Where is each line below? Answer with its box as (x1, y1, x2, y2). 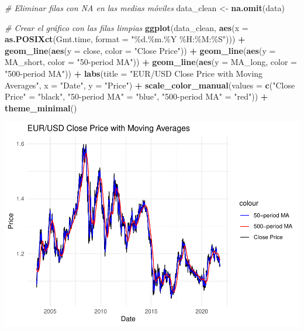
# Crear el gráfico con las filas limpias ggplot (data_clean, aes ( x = (5, 21, 248, 33)
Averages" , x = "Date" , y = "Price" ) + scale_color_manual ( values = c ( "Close (5, 79, 295, 91)
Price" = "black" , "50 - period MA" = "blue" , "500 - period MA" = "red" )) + (5, 90, 268, 103)
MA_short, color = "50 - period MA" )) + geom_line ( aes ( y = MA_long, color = (5, 56, 297, 68)
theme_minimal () (5, 101, 77, 114)
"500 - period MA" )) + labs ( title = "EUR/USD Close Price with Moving (5, 67, 263, 79)
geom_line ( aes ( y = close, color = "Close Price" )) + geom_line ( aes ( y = (5, 44, 276, 56)
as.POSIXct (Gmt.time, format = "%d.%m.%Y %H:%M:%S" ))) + (5, 33, 246, 45)
